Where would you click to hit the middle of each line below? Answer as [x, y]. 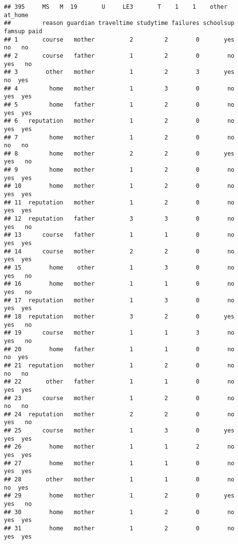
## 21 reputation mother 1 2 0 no [119, 365]
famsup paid [23, 31]
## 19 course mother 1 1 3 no [119, 333]
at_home [16, 15]
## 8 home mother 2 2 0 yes [119, 153]
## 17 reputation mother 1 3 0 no [119, 300]
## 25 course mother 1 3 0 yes [119, 431]
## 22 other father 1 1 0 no [119, 382]
